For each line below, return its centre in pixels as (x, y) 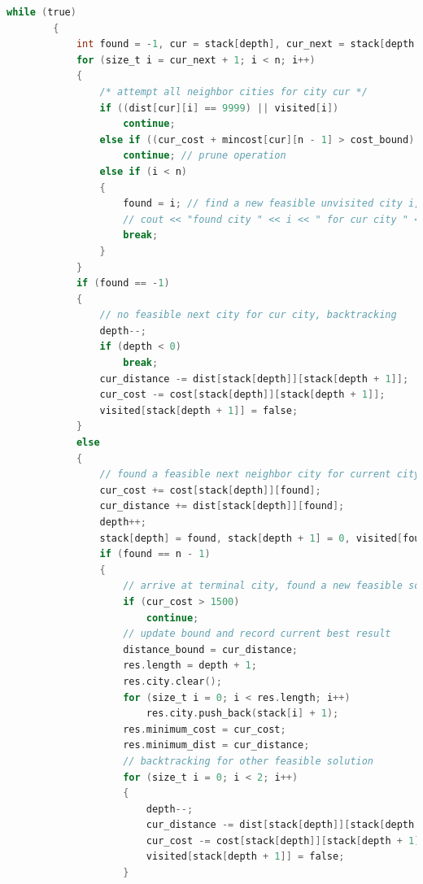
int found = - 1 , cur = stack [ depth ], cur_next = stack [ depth (245, 44)
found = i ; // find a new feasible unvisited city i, (272, 204)
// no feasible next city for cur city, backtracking (248, 315)
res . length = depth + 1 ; (190, 666)
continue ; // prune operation (205, 156)
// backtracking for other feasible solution (249, 761)
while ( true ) (41, 12)
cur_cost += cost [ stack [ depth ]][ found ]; (210, 490)
